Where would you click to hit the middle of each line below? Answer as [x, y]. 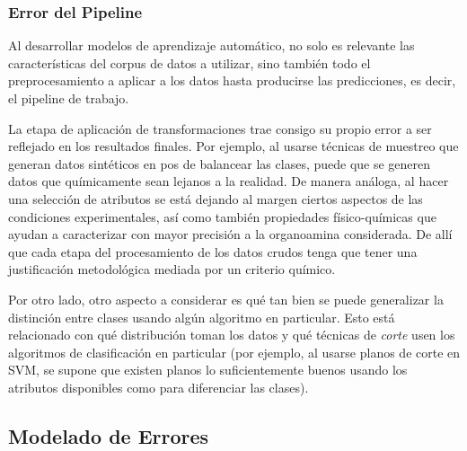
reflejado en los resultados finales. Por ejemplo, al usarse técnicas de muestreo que [233, 146]
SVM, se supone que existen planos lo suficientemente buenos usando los [208, 370]
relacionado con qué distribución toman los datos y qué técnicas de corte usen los [232, 335]
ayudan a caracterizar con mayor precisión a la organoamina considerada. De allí [230, 234]
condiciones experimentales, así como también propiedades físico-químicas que [222, 216]
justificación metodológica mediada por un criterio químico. [172, 269]
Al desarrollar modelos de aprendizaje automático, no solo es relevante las [211, 45]
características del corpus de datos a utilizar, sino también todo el [189, 62]
